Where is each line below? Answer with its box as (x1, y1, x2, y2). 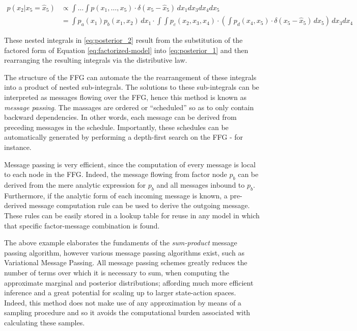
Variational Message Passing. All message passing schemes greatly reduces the (4, 257, 248, 268)
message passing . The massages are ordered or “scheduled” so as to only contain (4, 101, 254, 112)
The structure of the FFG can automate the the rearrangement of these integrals (4, 71, 257, 82)
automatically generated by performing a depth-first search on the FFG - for (4, 132, 243, 142)
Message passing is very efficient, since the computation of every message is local (4, 159, 256, 169)
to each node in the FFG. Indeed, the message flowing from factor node (4, 169, 227, 180)
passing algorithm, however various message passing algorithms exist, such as (4, 247, 244, 258)
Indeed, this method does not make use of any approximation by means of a (4, 297, 241, 308)
